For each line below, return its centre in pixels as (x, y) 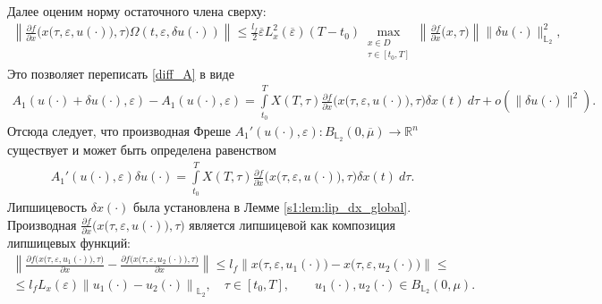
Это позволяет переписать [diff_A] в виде (121, 73)
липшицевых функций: (69, 242)
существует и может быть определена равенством (142, 149)
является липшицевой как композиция (292, 224)
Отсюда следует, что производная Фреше (119, 131)
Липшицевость (47, 207)
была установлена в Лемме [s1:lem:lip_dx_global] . (272, 207)
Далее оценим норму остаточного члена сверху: (137, 11)
